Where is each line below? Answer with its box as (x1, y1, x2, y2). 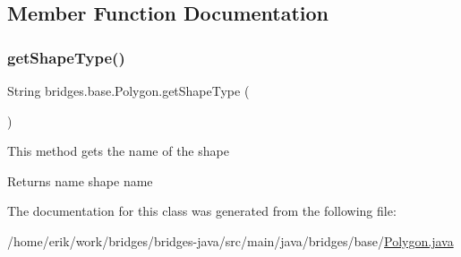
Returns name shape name (7, 171, 153, 190)
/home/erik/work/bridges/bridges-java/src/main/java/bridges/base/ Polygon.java (7, 231, 454, 250)
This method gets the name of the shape (7, 141, 229, 160)
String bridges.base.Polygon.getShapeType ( (7, 81, 250, 99)
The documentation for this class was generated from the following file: (7, 201, 397, 220)
